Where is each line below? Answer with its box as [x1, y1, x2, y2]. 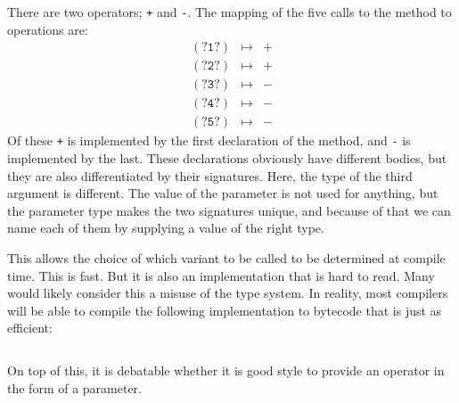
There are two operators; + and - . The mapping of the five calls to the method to [7, 3, 452, 21]
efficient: [7, 318, 53, 337]
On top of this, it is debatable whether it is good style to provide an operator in [7, 361, 445, 379]
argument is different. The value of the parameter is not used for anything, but [7, 184, 439, 202]
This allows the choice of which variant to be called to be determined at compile [7, 249, 446, 267]
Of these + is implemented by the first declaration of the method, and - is [7, 131, 411, 150]
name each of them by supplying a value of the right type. [7, 218, 324, 237]
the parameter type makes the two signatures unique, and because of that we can [7, 201, 451, 219]
